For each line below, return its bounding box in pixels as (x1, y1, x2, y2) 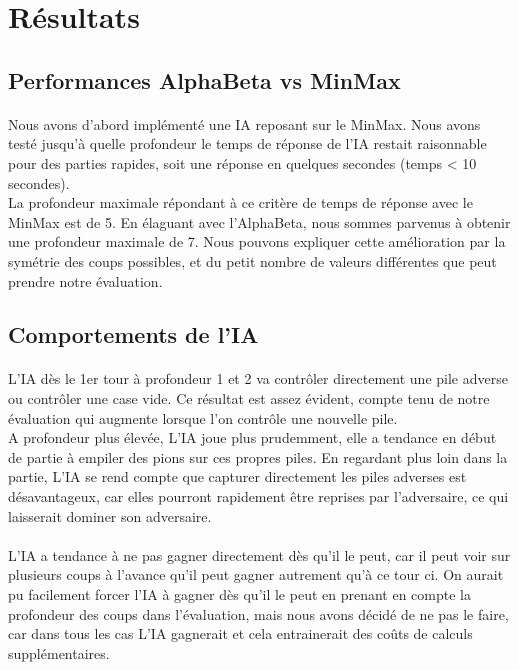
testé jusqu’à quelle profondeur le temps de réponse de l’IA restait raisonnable (8, 133, 487, 154)
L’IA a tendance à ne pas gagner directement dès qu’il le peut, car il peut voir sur (8, 544, 511, 565)
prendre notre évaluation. (8, 270, 163, 291)
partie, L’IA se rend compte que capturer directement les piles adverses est (8, 466, 467, 487)
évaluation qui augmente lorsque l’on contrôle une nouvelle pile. (8, 407, 398, 428)
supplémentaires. (8, 642, 110, 663)
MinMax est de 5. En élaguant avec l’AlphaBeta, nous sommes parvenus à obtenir (8, 211, 511, 232)
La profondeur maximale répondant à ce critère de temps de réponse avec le (8, 192, 473, 213)
